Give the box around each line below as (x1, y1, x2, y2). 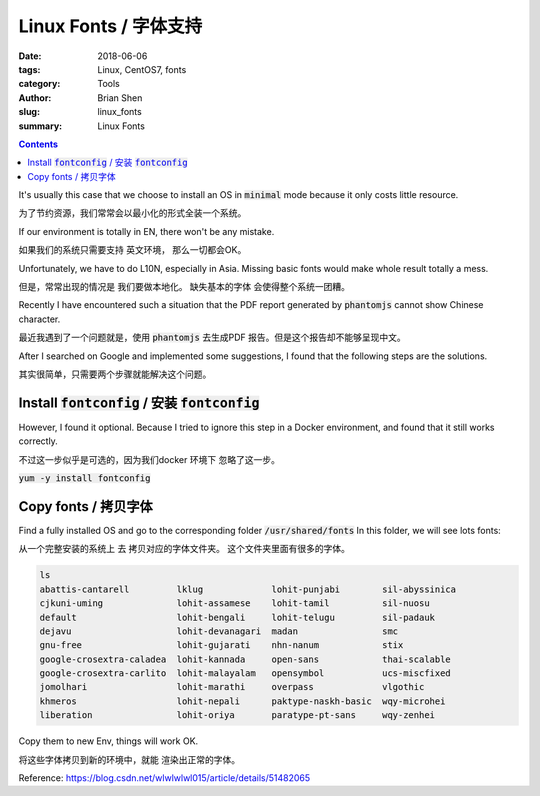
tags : (18, 63, 41, 75)
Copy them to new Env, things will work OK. (18, 735, 199, 747)
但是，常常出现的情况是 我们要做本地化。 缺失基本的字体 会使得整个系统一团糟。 (18, 281, 350, 293)
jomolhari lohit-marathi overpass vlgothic (39, 681, 425, 693)
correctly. (18, 435, 59, 447)
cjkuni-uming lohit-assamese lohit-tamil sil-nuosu (39, 598, 430, 609)
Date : (18, 50, 42, 62)
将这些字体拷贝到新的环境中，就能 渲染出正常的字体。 (18, 753, 240, 765)
